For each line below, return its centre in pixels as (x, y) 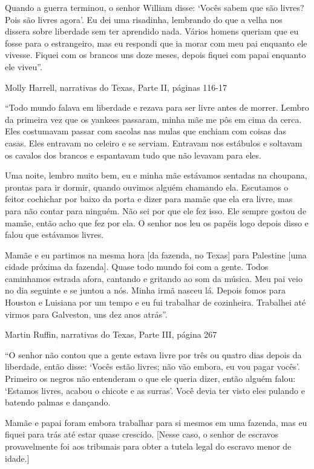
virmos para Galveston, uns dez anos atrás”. (86, 314)
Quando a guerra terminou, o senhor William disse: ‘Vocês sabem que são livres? (155, 7)
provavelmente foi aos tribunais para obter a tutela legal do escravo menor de (148, 446)
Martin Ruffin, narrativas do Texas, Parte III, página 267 (111, 334)
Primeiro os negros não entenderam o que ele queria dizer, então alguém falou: (150, 379)
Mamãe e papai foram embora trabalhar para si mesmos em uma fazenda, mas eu (156, 422)
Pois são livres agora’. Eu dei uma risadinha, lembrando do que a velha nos (144, 19)
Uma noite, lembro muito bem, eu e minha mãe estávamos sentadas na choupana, (156, 175)
